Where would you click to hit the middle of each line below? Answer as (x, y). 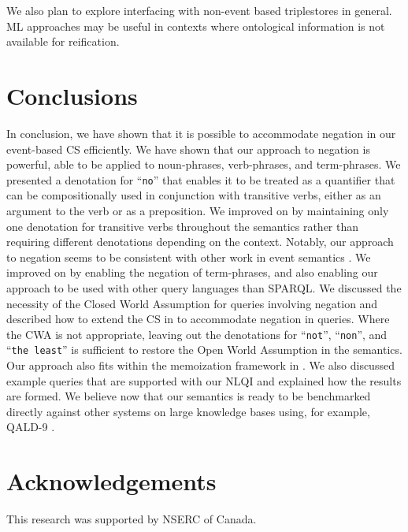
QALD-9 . (31, 427)
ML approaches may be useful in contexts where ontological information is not (196, 26)
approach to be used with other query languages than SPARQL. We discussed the (204, 287)
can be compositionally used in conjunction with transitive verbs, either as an (194, 195)
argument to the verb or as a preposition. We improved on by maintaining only (198, 210)
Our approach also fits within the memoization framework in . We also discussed (200, 365)
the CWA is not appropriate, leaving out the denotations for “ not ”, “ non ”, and (197, 334)
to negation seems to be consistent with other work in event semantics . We (189, 257)
